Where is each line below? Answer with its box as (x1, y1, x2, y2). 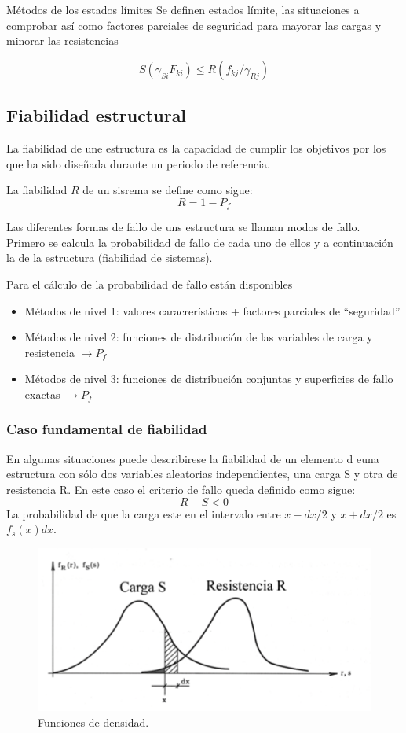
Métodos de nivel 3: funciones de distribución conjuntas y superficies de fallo (24, 370, 393, 387)
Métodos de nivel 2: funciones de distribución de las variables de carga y (24, 329, 373, 345)
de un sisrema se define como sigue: (82, 182, 253, 198)
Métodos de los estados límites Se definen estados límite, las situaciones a (6, 2, 360, 17)
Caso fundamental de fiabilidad (6, 419, 207, 439)
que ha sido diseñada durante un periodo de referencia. (6, 155, 270, 171)
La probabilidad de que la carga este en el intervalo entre (6, 505, 281, 521)
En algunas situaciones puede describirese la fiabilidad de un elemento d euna (6, 450, 379, 466)
